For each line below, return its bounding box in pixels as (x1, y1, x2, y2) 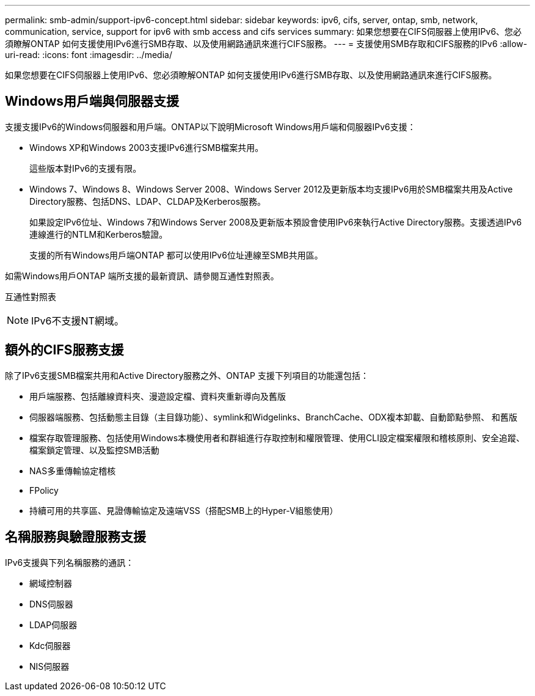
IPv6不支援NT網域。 (31, 314, 124, 327)
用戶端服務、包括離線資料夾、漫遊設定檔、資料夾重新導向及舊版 (29, 390, 286, 401)
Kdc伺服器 (29, 640, 71, 651)
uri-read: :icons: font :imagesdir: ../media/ (5, 49, 172, 60)
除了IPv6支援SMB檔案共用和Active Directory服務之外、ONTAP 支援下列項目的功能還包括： (5, 370, 369, 381)
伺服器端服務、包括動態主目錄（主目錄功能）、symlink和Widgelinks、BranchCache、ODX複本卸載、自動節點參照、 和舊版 (29, 411, 518, 422)
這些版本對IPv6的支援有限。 (29, 163, 142, 174)
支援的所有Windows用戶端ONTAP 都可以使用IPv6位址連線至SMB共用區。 (29, 249, 323, 260)
